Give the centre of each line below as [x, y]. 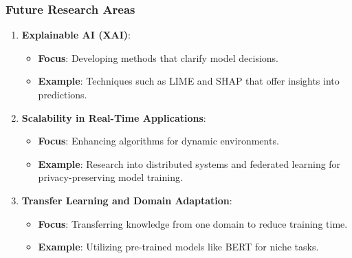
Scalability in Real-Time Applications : [114, 117]
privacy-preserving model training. [110, 177]
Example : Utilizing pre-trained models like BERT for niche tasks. [178, 247]
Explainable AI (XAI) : [76, 35]
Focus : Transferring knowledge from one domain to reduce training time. [193, 223]
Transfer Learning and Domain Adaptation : [127, 200]
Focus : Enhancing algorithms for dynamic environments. [158, 141]
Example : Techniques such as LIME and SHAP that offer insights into [189, 81]
